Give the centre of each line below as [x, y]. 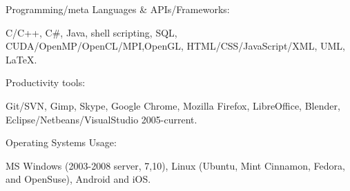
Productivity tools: [46, 82]
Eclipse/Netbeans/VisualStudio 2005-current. [101, 119]
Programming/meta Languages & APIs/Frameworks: [118, 9]
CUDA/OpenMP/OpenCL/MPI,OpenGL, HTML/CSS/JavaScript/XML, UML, [175, 46]
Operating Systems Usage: [61, 142]
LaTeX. [21, 59]
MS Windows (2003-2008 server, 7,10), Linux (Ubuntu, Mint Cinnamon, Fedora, [175, 165]
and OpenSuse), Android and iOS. [78, 179]
